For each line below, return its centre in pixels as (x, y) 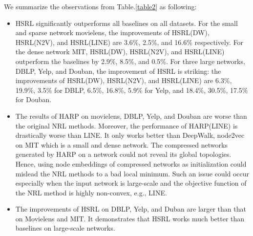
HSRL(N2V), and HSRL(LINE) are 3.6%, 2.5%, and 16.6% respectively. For (129, 42)
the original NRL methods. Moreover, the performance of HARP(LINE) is (126, 125)
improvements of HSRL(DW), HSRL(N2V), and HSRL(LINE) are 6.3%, (124, 80)
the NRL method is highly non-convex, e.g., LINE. (91, 192)
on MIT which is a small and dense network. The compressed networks (121, 144)
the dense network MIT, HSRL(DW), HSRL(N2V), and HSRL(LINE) (120, 52)
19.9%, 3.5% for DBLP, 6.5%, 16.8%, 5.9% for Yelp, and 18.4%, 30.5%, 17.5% (132, 90)
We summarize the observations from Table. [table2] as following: (100, 6)
